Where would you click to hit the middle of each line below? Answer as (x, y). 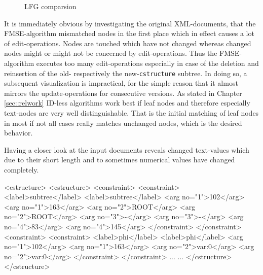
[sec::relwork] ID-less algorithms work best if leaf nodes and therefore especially (127, 103)
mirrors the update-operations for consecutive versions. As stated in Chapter (123, 93)
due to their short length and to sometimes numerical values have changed (120, 160)
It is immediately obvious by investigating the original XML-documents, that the (130, 23)
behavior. (18, 133)
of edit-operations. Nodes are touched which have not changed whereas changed (128, 43)
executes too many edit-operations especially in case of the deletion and (147, 63)
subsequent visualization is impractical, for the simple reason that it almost (121, 83)
